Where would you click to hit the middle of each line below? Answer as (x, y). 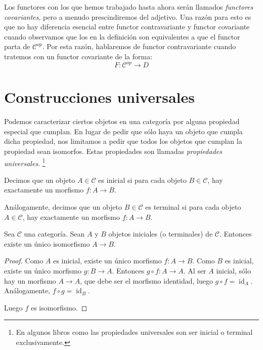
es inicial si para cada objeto (142, 180)
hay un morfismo (30, 280)
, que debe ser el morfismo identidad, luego (146, 280)
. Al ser (195, 270)
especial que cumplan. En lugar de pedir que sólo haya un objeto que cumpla (123, 131)
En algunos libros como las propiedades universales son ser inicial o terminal (134, 332)
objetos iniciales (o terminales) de (161, 234)
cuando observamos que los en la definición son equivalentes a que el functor (122, 36)
